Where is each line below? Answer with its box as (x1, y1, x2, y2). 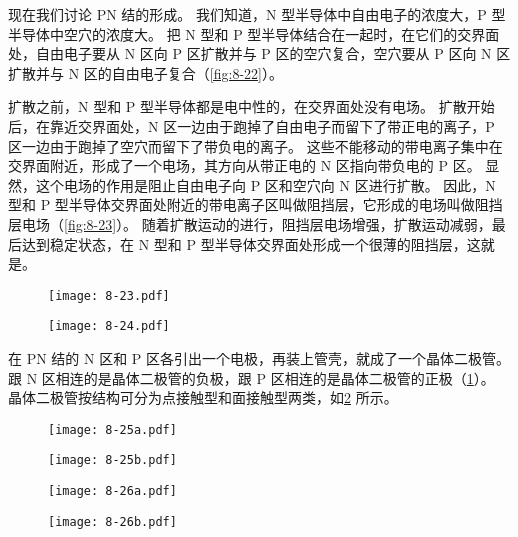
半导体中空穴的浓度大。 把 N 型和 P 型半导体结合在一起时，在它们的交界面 (8, 23, 500, 44)
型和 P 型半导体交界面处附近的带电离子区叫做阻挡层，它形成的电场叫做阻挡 (8, 194, 503, 215)
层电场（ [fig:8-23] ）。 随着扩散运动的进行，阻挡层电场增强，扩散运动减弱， (8, 213, 492, 234)
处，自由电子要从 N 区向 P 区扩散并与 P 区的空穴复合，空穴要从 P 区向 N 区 (8, 43, 511, 64)
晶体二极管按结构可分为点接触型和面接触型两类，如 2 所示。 (8, 387, 398, 408)
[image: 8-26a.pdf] (48, 484, 177, 499)
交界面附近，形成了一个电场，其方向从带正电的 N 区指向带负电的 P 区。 (8, 155, 481, 176)
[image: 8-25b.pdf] (48, 453, 177, 468)
